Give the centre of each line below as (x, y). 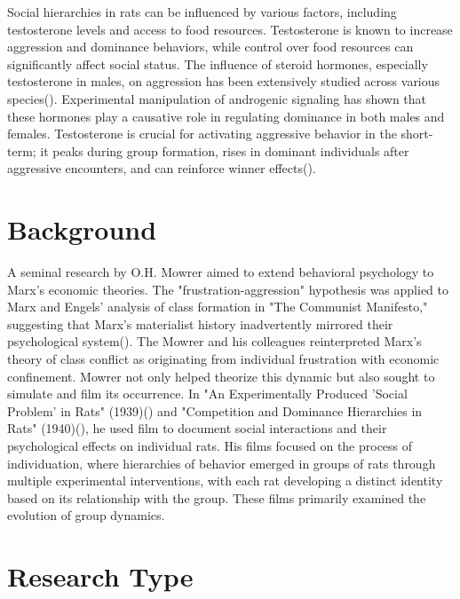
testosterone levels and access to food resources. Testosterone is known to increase (230, 29)
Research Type (100, 576)
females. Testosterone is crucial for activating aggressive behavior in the (202, 134)
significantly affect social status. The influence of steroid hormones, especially (218, 63)
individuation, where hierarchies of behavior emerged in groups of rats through (222, 463)
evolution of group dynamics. (86, 515)
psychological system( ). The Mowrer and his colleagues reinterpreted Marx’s (214, 341)
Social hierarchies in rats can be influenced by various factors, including (202, 12)
